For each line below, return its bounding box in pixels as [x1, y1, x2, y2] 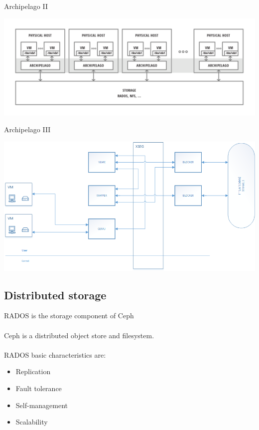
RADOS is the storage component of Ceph [4, 310, 134, 321]
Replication [15, 366, 51, 377]
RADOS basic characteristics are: [4, 349, 106, 360]
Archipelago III [4, 124, 51, 135]
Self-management [15, 400, 68, 410]
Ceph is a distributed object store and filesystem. [4, 330, 154, 340]
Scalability [15, 417, 48, 427]
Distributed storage [4, 287, 107, 302]
